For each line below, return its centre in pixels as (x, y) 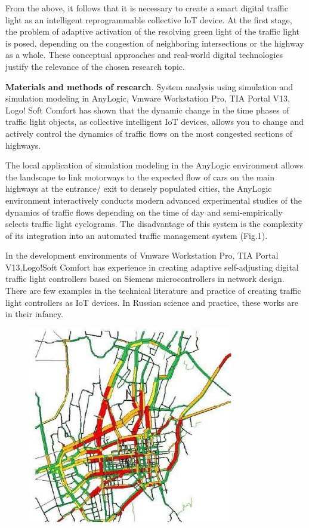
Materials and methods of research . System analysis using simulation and (149, 86)
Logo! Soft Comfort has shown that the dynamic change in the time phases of (147, 110)
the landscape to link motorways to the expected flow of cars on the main (140, 176)
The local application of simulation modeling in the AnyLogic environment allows (154, 165)
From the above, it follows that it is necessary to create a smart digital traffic (147, 8)
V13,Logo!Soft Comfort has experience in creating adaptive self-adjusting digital (152, 267)
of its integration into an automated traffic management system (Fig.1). (137, 235)
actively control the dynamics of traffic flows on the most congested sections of (149, 133)
